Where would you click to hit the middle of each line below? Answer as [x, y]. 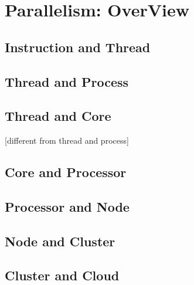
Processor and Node [67, 206]
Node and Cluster [60, 241]
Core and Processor [66, 172]
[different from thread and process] [67, 140]
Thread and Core [58, 116]
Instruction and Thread [78, 47]
